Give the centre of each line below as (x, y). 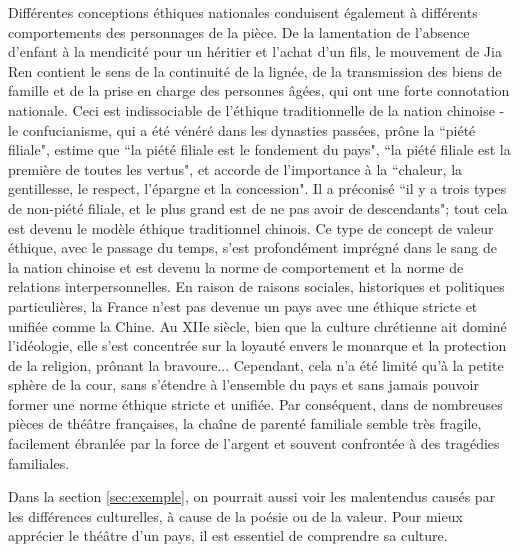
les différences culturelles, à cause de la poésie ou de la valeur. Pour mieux (235, 515)
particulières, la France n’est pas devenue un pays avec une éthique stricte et (243, 305)
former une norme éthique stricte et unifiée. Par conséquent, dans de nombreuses (255, 403)
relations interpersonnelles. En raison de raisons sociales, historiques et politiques (256, 286)
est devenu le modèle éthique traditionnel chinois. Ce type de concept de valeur (251, 227)
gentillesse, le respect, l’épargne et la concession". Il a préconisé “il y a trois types (257, 188)
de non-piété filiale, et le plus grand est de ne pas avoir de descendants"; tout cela (258, 207)
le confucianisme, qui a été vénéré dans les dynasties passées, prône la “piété (242, 129)
